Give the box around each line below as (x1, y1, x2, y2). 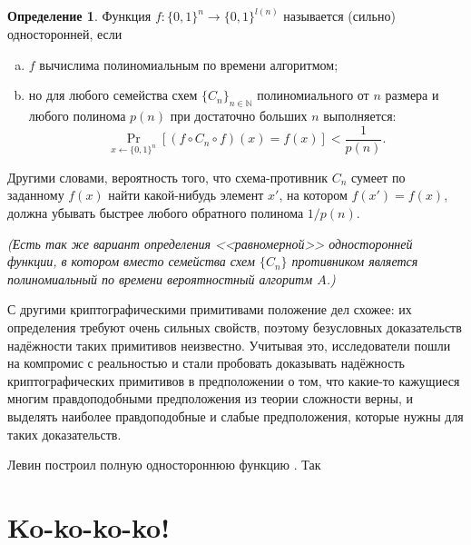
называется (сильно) (283, 6, 396, 25)
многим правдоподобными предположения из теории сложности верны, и (7, 389, 414, 408)
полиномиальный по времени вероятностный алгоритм (7, 269, 313, 288)
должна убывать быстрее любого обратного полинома (7, 203, 304, 223)
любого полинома (28, 106, 126, 125)
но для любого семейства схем (28, 85, 198, 104)
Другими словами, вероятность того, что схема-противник (7, 167, 328, 186)
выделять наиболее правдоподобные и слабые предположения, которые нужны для (7, 406, 464, 425)
